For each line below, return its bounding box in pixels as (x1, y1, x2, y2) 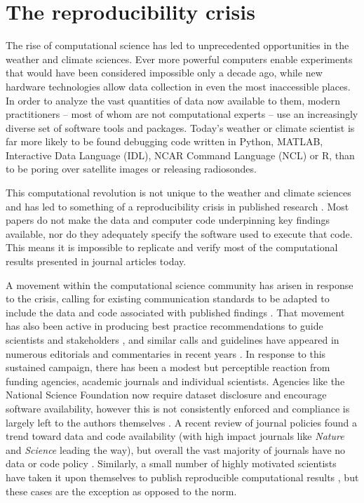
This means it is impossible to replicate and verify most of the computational (6, 240, 338, 255)
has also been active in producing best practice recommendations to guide (6, 318, 323, 333)
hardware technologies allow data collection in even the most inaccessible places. (6, 79, 351, 93)
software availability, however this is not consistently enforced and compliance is (6, 401, 350, 415)
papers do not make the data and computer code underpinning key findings (6, 213, 330, 227)
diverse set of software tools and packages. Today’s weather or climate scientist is (6, 120, 355, 135)
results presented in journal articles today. (6, 254, 187, 269)
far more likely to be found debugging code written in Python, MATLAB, (6, 134, 323, 149)
